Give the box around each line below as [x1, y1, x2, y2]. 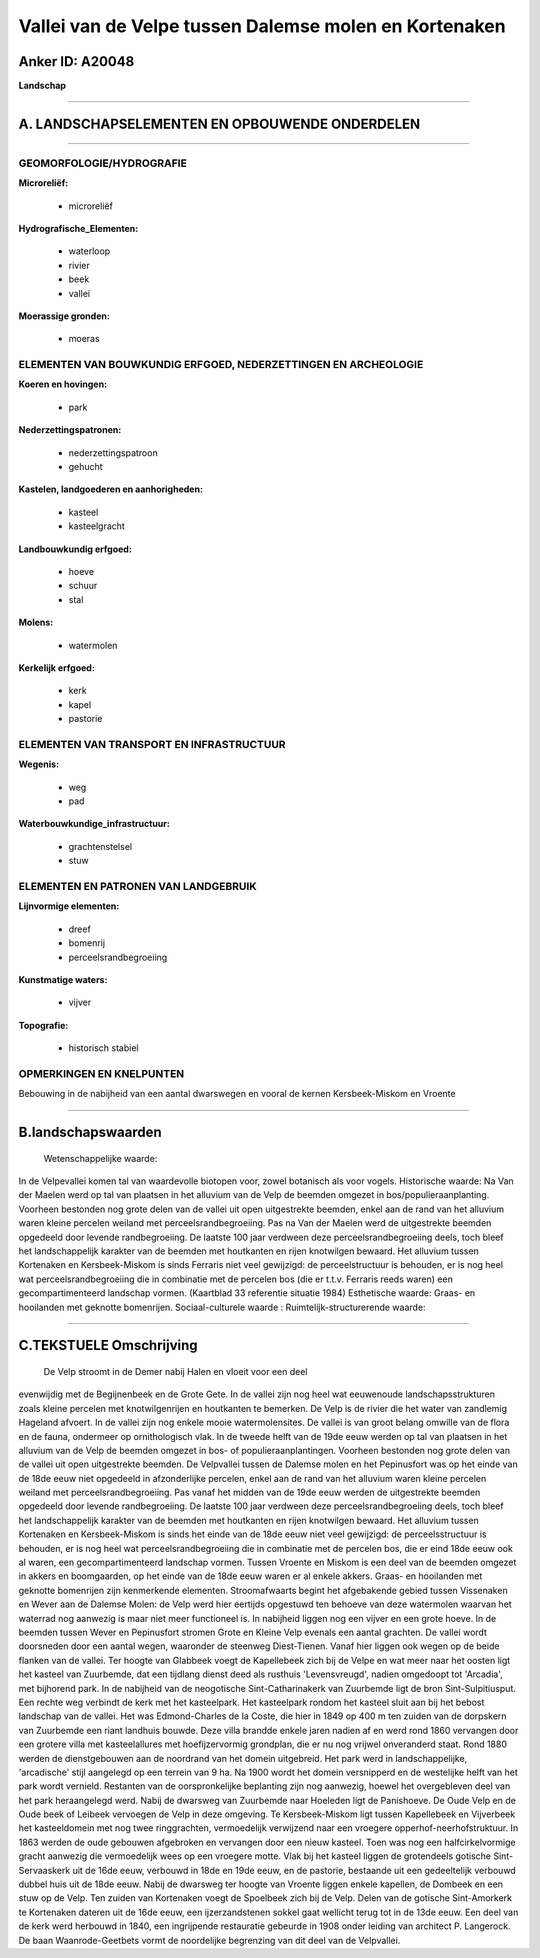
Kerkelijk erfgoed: [18, 661, 95, 674]
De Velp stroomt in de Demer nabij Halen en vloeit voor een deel [43, 1365, 308, 1377]
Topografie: [18, 1019, 69, 1031]
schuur [68, 580, 98, 592]
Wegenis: [18, 758, 60, 770]
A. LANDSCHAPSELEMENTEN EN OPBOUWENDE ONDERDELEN [18, 115, 421, 132]
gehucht [68, 461, 104, 473]
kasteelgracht [68, 520, 125, 532]
